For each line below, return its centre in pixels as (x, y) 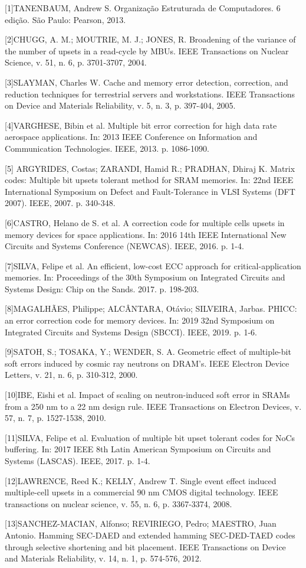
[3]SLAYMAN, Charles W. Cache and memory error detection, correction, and (147, 82)
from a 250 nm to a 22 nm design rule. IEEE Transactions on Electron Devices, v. (153, 406)
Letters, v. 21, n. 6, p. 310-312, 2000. (71, 375)
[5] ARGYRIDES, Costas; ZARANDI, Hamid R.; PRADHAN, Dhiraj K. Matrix (150, 168)
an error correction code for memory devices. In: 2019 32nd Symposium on (140, 320)
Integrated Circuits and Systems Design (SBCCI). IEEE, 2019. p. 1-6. (131, 332)
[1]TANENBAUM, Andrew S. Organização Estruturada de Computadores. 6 (143, 8)
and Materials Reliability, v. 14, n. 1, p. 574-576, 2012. (103, 558)
